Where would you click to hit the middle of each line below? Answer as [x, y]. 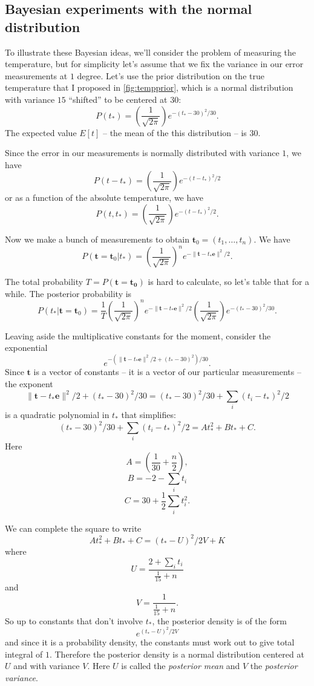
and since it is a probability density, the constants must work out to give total [150, 642]
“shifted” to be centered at [118, 99]
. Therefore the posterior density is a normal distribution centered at [177, 654]
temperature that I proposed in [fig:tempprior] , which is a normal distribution [149, 87]
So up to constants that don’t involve [74, 620]
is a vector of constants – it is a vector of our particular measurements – [167, 372]
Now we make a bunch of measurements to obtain [97, 239]
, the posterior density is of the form [219, 620]
